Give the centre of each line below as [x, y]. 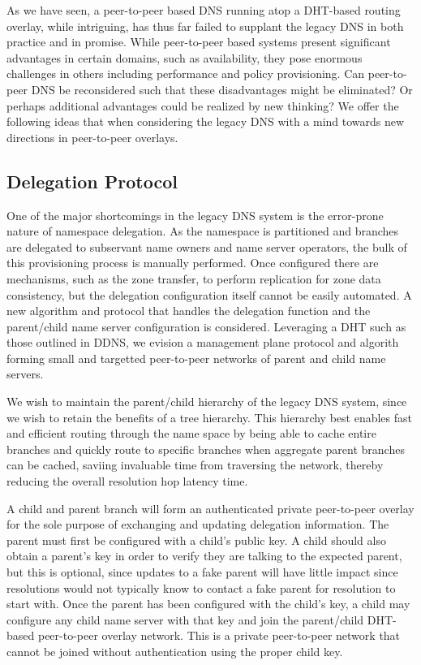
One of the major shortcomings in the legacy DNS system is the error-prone [195, 215]
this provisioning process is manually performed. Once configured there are [193, 263]
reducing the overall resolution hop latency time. [127, 481]
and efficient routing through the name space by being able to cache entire [191, 433]
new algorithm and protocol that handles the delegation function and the [189, 311]
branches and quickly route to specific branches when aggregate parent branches [206, 449]
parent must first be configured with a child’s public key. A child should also [196, 540]
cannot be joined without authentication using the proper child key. [175, 651]
